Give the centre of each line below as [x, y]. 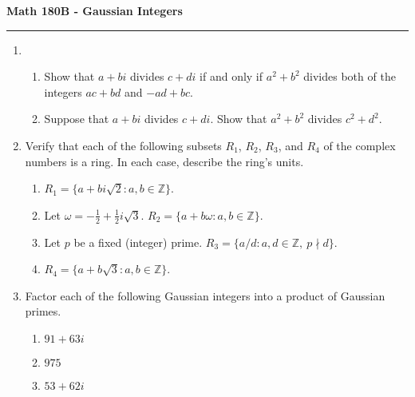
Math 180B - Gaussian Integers [95, 10]
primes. [43, 311]
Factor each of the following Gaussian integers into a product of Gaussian [205, 295]
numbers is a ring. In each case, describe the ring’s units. [164, 161]
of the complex [360, 145]
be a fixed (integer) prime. [138, 242]
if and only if [231, 76]
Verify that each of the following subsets [123, 145]
